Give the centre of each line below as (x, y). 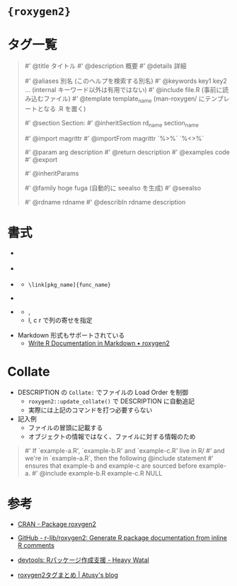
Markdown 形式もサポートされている (71, 335)
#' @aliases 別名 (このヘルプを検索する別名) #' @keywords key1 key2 (126, 81)
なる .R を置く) (65, 108)
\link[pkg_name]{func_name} (69, 285)
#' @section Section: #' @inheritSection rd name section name (112, 123)
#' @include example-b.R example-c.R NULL (97, 473)
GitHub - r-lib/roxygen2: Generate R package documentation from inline (122, 538)
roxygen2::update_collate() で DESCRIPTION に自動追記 (111, 401)
